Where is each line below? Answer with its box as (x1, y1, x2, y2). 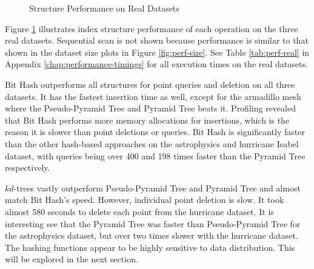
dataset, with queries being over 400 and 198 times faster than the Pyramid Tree (5, 149, 306, 162)
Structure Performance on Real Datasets (29, 2, 179, 14)
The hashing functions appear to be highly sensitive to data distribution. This (5, 241, 295, 253)
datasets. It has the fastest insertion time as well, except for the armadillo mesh (5, 90, 301, 102)
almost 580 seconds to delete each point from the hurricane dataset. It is (5, 205, 274, 218)
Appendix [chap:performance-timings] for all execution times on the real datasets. (5, 58, 308, 70)
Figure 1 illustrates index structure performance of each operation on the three (5, 22, 298, 35)
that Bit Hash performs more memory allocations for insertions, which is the (5, 113, 290, 126)
